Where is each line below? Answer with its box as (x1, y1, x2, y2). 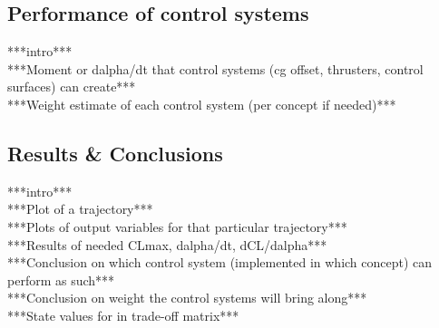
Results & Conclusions (7, 139, 223, 167)
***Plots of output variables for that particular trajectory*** (7, 217, 347, 236)
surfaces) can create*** (7, 77, 136, 96)
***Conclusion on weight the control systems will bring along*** (7, 288, 367, 307)
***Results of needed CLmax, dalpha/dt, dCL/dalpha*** (7, 235, 327, 254)
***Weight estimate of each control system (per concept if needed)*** (7, 94, 396, 113)
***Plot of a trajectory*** (7, 199, 153, 218)
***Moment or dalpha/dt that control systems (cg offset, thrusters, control (7, 59, 424, 78)
